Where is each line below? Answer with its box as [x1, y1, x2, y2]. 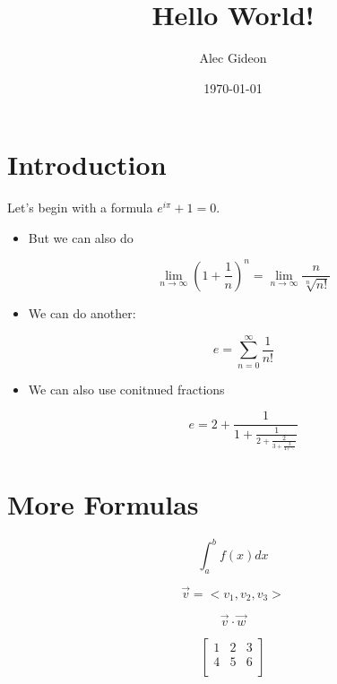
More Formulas [7, 485, 199, 522]
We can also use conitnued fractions [28, 379, 225, 398]
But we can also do [28, 228, 134, 247]
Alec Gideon [199, 48, 267, 67]
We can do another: [28, 303, 136, 322]
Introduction [7, 146, 167, 183]
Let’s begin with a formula [7, 198, 153, 217]
